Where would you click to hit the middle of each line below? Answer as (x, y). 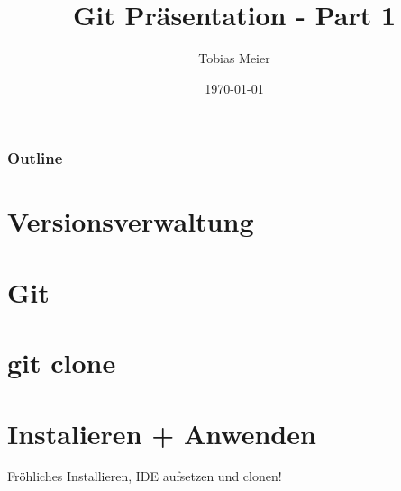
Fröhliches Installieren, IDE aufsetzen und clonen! (145, 476)
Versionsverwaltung (131, 221)
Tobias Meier (234, 58)
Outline (35, 158)
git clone (62, 363)
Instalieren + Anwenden (162, 433)
